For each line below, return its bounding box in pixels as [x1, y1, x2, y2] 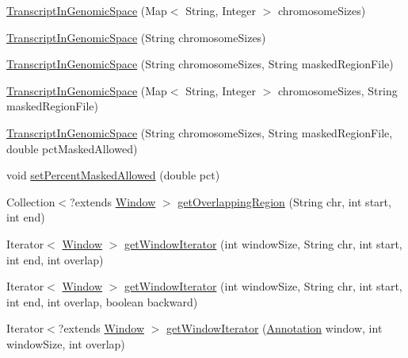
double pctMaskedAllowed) [6, 140, 138, 156]
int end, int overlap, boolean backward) [6, 293, 198, 310]
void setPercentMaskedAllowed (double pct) [6, 167, 220, 183]
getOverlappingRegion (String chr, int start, [177, 193, 391, 210]
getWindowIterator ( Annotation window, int [166, 320, 383, 337]
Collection [6, 193, 55, 210]
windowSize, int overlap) [6, 335, 125, 352]
